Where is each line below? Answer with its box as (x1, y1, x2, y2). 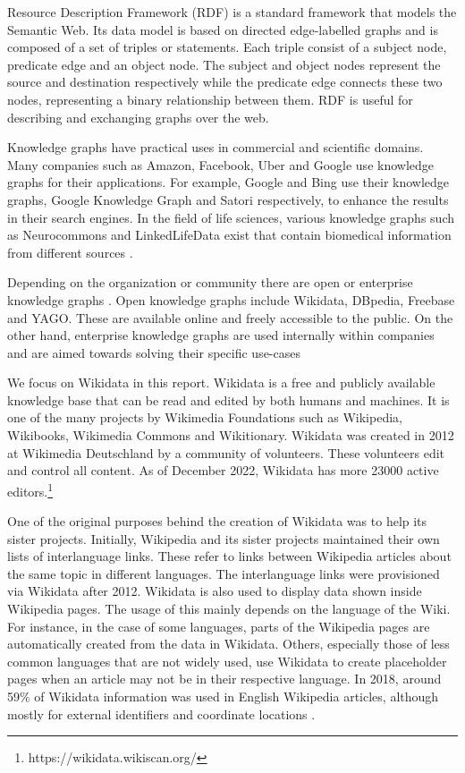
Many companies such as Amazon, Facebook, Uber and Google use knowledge (7, 155, 435, 174)
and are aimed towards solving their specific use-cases (7, 343, 300, 361)
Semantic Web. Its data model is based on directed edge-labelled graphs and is (7, 20, 438, 38)
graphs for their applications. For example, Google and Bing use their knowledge (7, 173, 450, 191)
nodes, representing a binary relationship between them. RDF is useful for (7, 89, 413, 108)
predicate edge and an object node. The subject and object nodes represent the (7, 55, 441, 73)
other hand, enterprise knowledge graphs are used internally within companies (7, 326, 435, 344)
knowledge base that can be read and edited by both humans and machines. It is (7, 390, 450, 409)
